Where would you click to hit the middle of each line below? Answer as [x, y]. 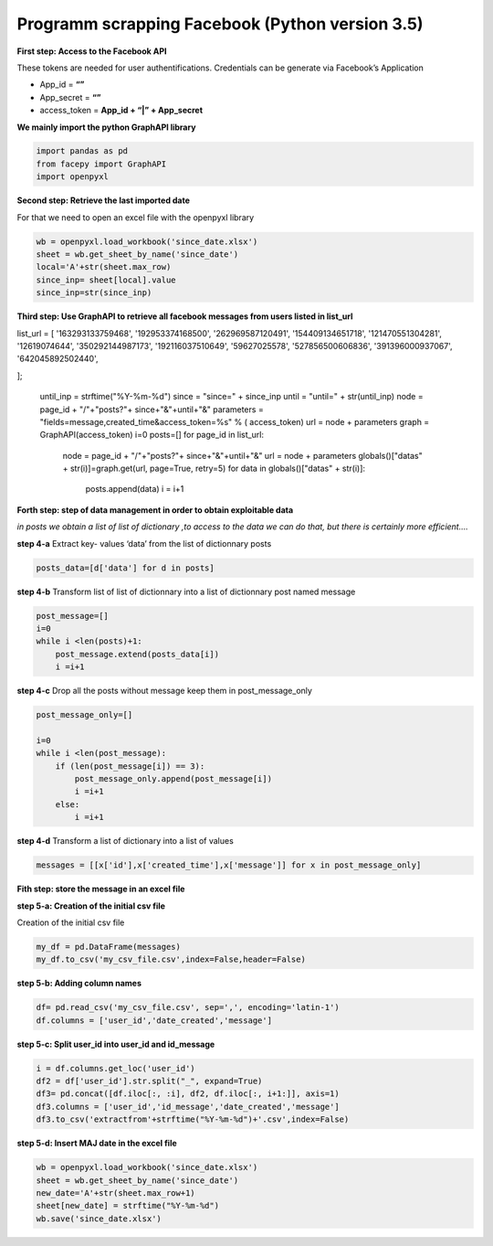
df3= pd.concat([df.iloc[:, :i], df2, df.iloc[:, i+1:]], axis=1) [188, 1094]
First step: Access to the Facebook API [92, 51]
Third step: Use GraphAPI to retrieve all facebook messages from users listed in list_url [185, 316]
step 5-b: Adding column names [79, 984]
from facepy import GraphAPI [101, 164]
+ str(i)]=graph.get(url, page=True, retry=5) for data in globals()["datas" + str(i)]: [214, 469]
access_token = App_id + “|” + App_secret [121, 111]
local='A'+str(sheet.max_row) [104, 267]
